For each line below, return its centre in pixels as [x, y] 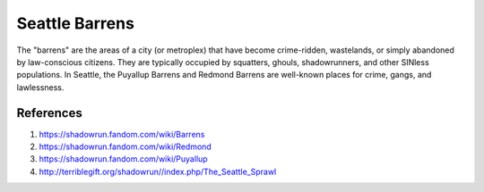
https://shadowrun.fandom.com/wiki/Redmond [125, 146]
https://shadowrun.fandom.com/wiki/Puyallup [123, 159]
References [49, 113]
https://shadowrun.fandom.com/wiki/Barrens [122, 134]
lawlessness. [40, 87]
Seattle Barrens [75, 23]
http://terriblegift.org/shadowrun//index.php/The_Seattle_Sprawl [158, 171]
